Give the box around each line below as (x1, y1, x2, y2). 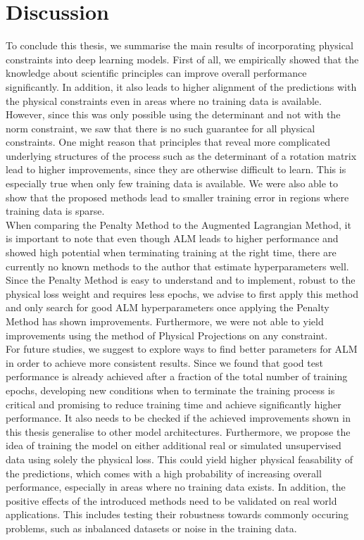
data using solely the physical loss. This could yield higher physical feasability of (6, 451, 353, 466)
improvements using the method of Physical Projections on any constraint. (6, 327, 328, 342)
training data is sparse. (6, 203, 105, 218)
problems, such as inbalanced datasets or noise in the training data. (6, 520, 297, 535)
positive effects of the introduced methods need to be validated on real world (6, 493, 337, 508)
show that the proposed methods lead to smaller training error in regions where (6, 189, 349, 204)
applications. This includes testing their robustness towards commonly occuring (6, 507, 349, 522)
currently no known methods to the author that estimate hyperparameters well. (6, 258, 349, 273)
